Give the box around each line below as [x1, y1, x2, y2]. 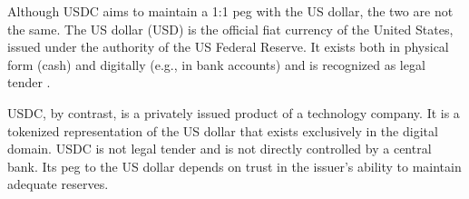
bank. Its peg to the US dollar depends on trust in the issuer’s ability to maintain [7, 156, 462, 175]
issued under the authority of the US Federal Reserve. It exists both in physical [7, 37, 449, 56]
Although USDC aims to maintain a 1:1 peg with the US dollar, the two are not [7, 2, 454, 20]
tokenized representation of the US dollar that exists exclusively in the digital [7, 121, 438, 140]
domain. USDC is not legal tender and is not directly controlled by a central [7, 139, 432, 158]
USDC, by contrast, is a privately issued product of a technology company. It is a [7, 103, 460, 122]
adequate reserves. [7, 174, 109, 194]
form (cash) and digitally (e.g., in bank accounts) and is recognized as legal [7, 55, 425, 74]
